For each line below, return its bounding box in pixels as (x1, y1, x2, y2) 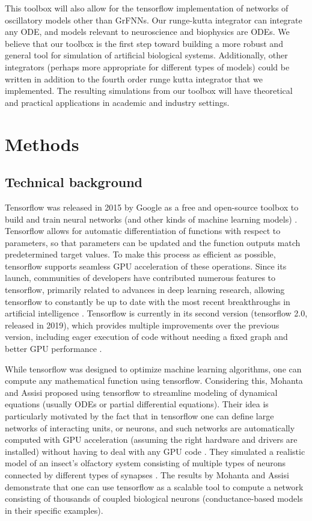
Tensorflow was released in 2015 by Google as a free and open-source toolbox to (5, 200, 299, 213)
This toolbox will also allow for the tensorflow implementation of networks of (5, 2, 289, 14)
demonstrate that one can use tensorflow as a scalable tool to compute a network (5, 480, 304, 493)
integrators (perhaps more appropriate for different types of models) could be (5, 60, 290, 73)
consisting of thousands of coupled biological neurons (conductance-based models (5, 492, 303, 505)
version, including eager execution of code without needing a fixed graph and (5, 330, 288, 343)
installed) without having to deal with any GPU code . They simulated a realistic (5, 445, 305, 457)
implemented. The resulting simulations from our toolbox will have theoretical (5, 84, 293, 97)
